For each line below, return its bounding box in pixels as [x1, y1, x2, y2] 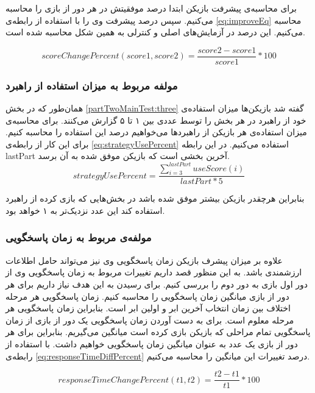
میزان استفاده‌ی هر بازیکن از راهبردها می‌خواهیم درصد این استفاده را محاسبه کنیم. [5, 126, 307, 138]
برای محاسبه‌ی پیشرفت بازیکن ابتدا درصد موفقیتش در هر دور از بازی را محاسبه [5, 2, 297, 14]
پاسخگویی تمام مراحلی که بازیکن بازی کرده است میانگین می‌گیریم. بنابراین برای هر [5, 325, 311, 338]
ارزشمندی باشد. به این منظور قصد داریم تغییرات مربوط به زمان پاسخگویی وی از [5, 266, 302, 278]
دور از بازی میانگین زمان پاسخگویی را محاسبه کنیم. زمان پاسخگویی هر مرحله [5, 289, 289, 302]
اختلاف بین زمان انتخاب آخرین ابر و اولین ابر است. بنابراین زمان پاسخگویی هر [5, 302, 291, 314]
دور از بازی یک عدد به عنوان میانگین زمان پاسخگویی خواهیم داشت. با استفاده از [5, 337, 298, 350]
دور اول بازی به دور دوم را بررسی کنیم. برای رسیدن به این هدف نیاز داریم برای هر [5, 277, 308, 290]
